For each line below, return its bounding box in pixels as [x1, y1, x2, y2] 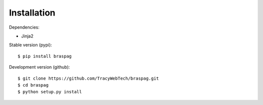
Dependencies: [9, 24, 40, 30]
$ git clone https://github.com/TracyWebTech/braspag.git [18, 75, 159, 81]
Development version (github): [9, 64, 70, 70]
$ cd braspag [18, 82, 49, 87]
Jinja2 [21, 33, 34, 39]
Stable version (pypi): [9, 42, 52, 48]
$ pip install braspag [18, 53, 72, 59]
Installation [9, 7, 56, 18]
